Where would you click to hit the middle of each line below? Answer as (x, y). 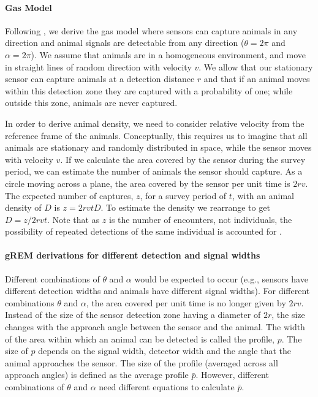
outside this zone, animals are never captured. (91, 103)
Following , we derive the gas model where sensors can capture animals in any (151, 30)
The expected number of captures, (69, 195)
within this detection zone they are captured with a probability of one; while (149, 90)
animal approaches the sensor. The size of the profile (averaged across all (142, 362)
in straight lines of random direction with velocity (98, 66)
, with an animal (263, 195)
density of (23, 207)
